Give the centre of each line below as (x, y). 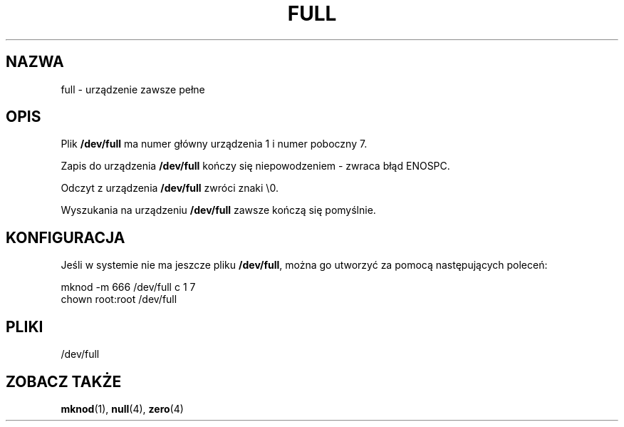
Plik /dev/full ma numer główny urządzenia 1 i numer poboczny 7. (214, 144)
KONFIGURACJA (66, 237)
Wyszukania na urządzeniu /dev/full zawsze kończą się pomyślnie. (218, 210)
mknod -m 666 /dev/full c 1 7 (128, 287)
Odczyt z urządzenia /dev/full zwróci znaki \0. (170, 188)
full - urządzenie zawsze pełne (133, 89)
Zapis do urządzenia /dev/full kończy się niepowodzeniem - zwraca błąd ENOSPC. (255, 166)
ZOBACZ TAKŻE (64, 381)
